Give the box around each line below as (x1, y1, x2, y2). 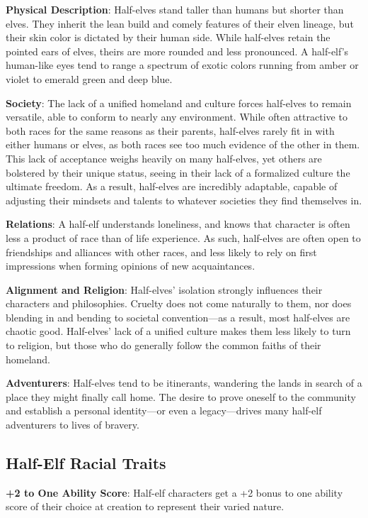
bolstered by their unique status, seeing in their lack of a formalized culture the (6, 165, 350, 180)
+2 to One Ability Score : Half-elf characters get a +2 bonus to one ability (6, 485, 343, 500)
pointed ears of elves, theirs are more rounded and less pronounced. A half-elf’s (6, 43, 349, 58)
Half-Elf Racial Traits (6, 452, 166, 474)
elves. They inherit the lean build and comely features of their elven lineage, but (6, 16, 354, 31)
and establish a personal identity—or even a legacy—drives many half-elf (6, 403, 322, 418)
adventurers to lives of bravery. (6, 417, 139, 432)
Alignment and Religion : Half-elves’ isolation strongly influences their (6, 282, 323, 297)
